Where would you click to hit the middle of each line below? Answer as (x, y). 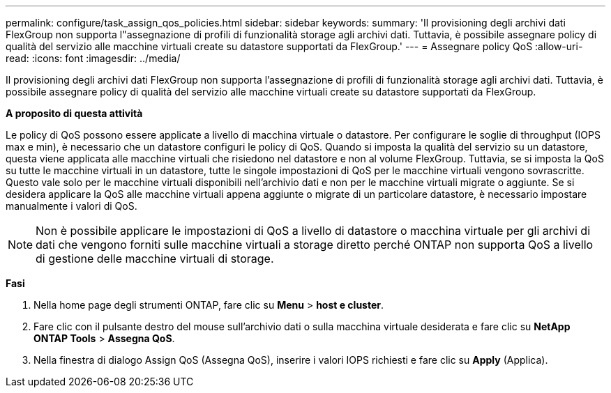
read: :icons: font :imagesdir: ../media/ (93, 58)
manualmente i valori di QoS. (71, 206)
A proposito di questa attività (74, 113)
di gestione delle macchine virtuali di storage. (155, 259)
